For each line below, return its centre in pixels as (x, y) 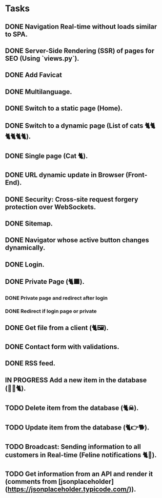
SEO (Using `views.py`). (42, 58)
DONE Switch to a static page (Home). (64, 108)
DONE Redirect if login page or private (51, 311)
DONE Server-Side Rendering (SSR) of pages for (80, 51)
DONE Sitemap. (29, 224)
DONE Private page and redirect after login (57, 298)
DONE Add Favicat (34, 75)
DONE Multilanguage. (39, 92)
